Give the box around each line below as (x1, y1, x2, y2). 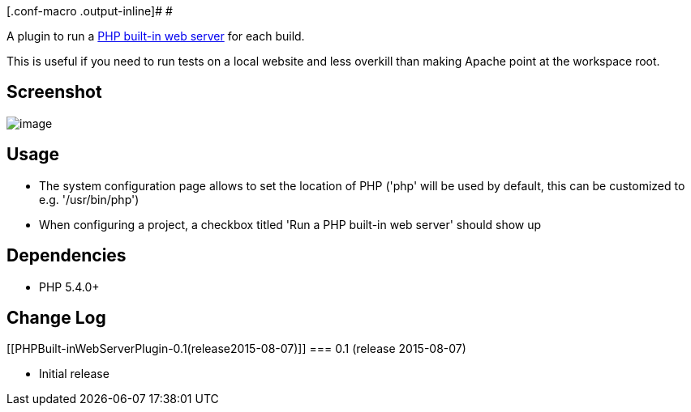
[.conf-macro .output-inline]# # (6, 4, 173, 18)
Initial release (39, 367, 109, 381)
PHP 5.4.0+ (39, 279, 100, 294)
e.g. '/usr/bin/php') (39, 192, 139, 206)
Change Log (6, 307, 106, 328)
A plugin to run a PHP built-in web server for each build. (6, 29, 305, 43)
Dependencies (6, 245, 127, 266)
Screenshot (6, 82, 102, 103)
